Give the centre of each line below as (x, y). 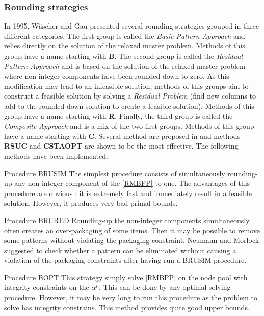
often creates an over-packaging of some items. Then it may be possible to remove (132, 230)
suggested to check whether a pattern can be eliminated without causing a (120, 250)
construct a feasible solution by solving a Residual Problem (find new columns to (130, 96)
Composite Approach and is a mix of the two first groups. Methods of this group (129, 126)
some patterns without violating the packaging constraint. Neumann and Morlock (132, 240)
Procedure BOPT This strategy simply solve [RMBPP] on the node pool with (126, 277)
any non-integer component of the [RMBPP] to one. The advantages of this (132, 183)
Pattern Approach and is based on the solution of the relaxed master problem (125, 66)
